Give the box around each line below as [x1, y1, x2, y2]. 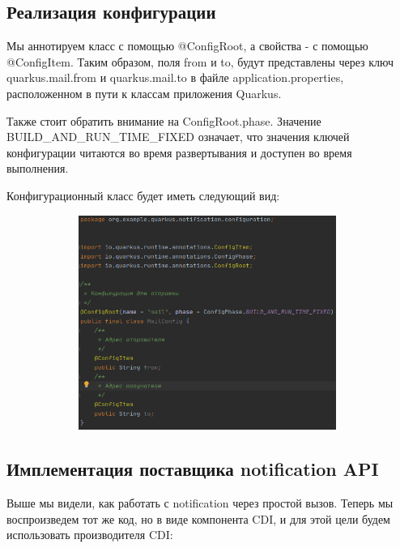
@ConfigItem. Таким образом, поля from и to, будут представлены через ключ [6, 53, 394, 70]
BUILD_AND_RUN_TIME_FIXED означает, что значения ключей [6, 128, 350, 145]
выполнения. [6, 160, 69, 177]
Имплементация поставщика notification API [6, 456, 379, 482]
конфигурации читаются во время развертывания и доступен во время [6, 143, 352, 161]
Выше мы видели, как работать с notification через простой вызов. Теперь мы [6, 494, 394, 511]
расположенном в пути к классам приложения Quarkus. [6, 84, 282, 101]
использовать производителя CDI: [6, 526, 173, 543]
